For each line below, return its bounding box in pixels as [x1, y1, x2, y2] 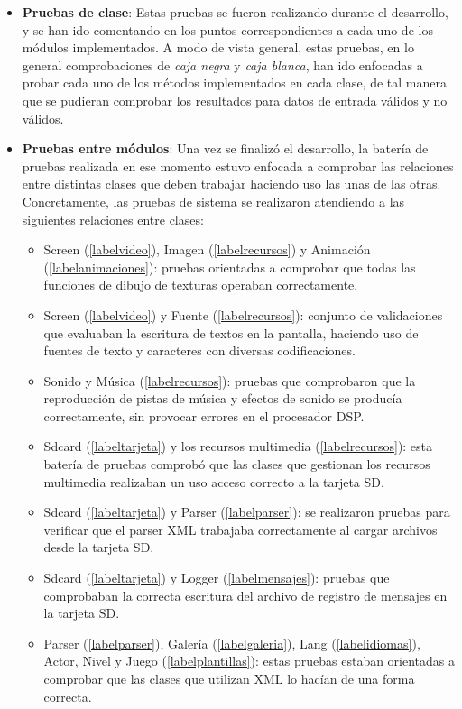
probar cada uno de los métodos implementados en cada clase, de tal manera [22, 73, 447, 92]
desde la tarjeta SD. [43, 538, 154, 557]
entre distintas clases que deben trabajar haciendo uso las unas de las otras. [22, 174, 441, 193]
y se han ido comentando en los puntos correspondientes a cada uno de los [22, 20, 433, 39]
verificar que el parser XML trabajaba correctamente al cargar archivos [43, 520, 438, 539]
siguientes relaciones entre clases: [22, 209, 204, 228]
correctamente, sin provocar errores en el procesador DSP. [43, 406, 365, 425]
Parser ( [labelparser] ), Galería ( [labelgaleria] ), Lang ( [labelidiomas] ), [43, 633, 420, 652]
